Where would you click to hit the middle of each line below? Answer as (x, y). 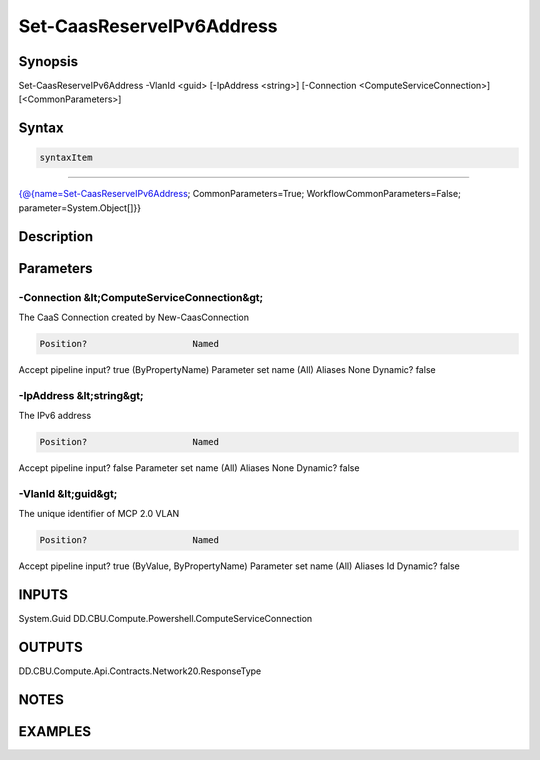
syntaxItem (66, 158)
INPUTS (43, 594)
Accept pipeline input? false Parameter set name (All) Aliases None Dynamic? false (189, 468)
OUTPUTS (51, 646)
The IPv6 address (55, 416)
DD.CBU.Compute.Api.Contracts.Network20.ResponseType (140, 671)
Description (56, 236)
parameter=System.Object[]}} (80, 207)
